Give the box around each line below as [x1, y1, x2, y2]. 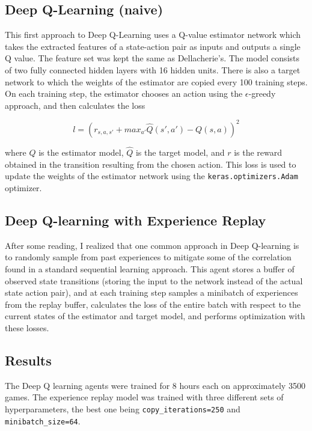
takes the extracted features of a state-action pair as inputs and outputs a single [5, 40, 301, 52]
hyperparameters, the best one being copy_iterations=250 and [5, 402, 240, 415]
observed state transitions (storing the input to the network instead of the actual [5, 274, 303, 287]
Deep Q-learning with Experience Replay [5, 210, 266, 229]
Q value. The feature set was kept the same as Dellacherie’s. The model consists [5, 52, 299, 64]
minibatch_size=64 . [5, 414, 81, 427]
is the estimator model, [38, 146, 124, 159]
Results [5, 350, 52, 369]
